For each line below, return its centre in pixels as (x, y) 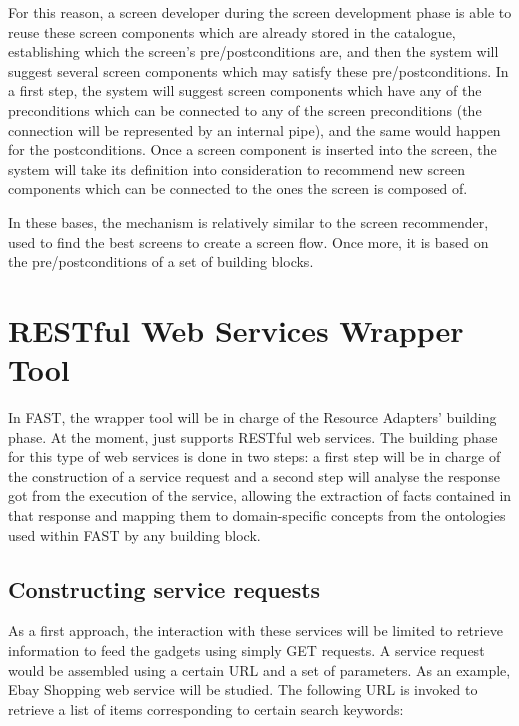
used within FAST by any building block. (134, 534)
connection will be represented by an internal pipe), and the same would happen (254, 129)
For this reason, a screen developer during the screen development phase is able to (260, 12)
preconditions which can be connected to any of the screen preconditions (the (245, 109)
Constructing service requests (164, 588)
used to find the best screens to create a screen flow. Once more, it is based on (248, 241)
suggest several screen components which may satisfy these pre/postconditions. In (258, 70)
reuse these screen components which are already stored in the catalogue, (232, 31)
